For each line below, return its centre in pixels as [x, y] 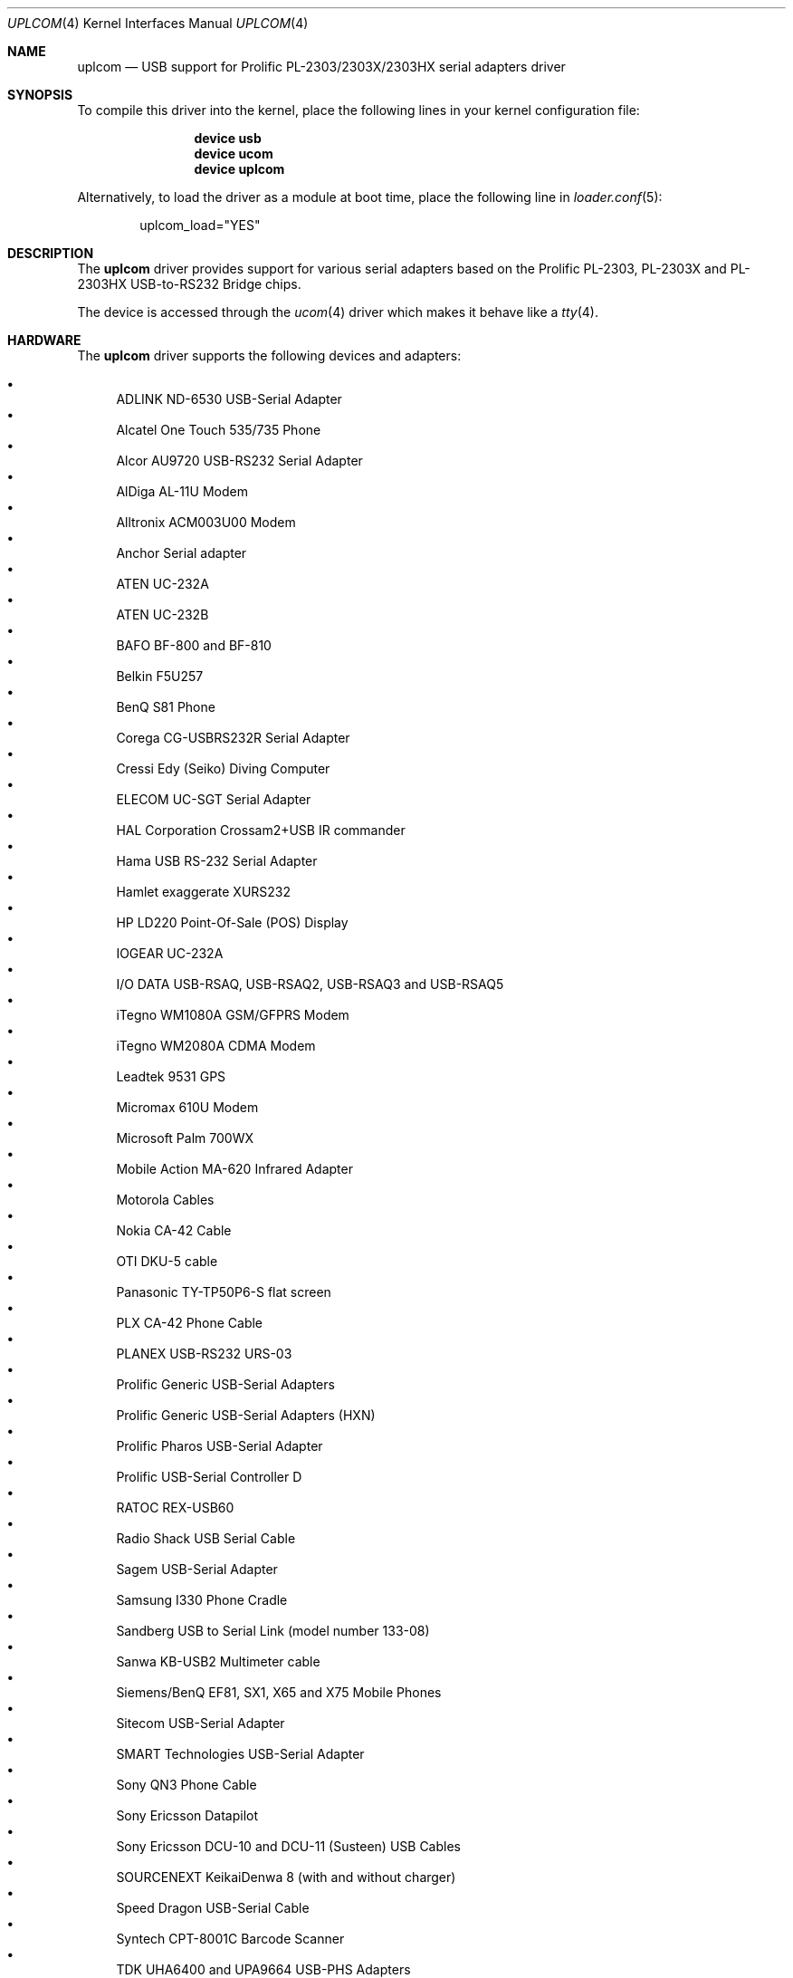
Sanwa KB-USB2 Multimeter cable [218, 1661]
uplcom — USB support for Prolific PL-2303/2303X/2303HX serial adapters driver [321, 67]
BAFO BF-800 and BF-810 [194, 645]
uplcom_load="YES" [200, 225]
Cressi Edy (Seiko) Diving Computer [223, 768]
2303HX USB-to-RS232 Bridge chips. [189, 284]
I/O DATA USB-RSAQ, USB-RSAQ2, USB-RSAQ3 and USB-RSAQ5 [310, 984]
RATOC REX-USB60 [175, 1508]
